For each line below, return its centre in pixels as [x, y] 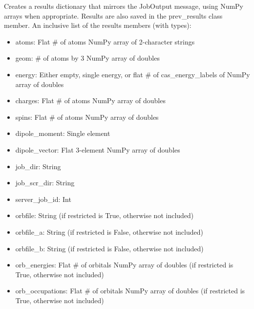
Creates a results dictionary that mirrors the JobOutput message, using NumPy [124, 6]
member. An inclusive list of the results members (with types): [98, 25]
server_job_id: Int [43, 199]
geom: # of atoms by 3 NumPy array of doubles [87, 58]
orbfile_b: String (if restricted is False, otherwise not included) [109, 248]
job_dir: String [38, 166]
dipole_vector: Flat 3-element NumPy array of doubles [98, 149]
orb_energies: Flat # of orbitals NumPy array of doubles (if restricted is [124, 265]
